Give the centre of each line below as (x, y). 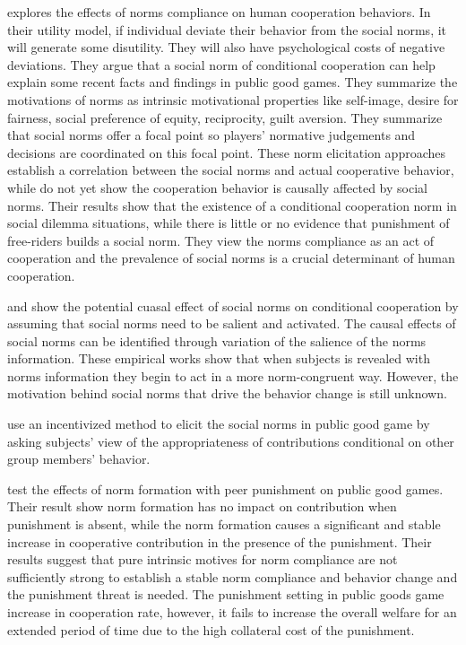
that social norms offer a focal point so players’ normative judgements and (211, 135)
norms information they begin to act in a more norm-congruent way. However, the (233, 375)
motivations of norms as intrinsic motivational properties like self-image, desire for (233, 99)
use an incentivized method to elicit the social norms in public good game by (219, 424)
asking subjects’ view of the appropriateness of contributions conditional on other (231, 441)
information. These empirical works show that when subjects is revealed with (219, 358)
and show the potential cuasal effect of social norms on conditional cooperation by (233, 305)
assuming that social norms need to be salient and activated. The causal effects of (232, 323)
